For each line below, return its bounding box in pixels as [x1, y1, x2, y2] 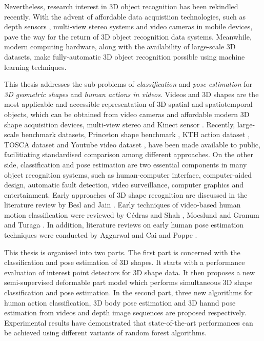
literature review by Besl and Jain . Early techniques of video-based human [4, 199, 241, 210]
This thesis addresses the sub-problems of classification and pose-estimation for [4, 79, 252, 89]
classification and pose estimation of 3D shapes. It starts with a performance [4, 257, 245, 268]
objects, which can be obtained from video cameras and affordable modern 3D [4, 108, 250, 119]
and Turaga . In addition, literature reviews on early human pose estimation [4, 219, 244, 230]
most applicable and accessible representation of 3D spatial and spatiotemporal [4, 99, 253, 109]
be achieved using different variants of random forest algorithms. [4, 327, 207, 338]
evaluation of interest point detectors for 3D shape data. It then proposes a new [4, 267, 255, 277]
